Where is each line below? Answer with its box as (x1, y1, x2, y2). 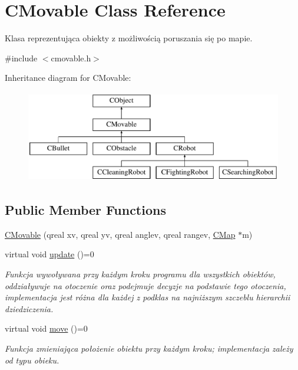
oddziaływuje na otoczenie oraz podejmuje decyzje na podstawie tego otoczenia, (5, 279, 286, 292)
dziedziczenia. (5, 302, 54, 315)
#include (5, 51, 38, 64)
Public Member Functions (5, 201, 166, 219)
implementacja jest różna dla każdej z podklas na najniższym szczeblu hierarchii (5, 291, 290, 303)
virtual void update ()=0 (5, 248, 94, 260)
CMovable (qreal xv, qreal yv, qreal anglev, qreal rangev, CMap (5, 228, 236, 240)
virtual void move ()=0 (5, 322, 88, 335)
